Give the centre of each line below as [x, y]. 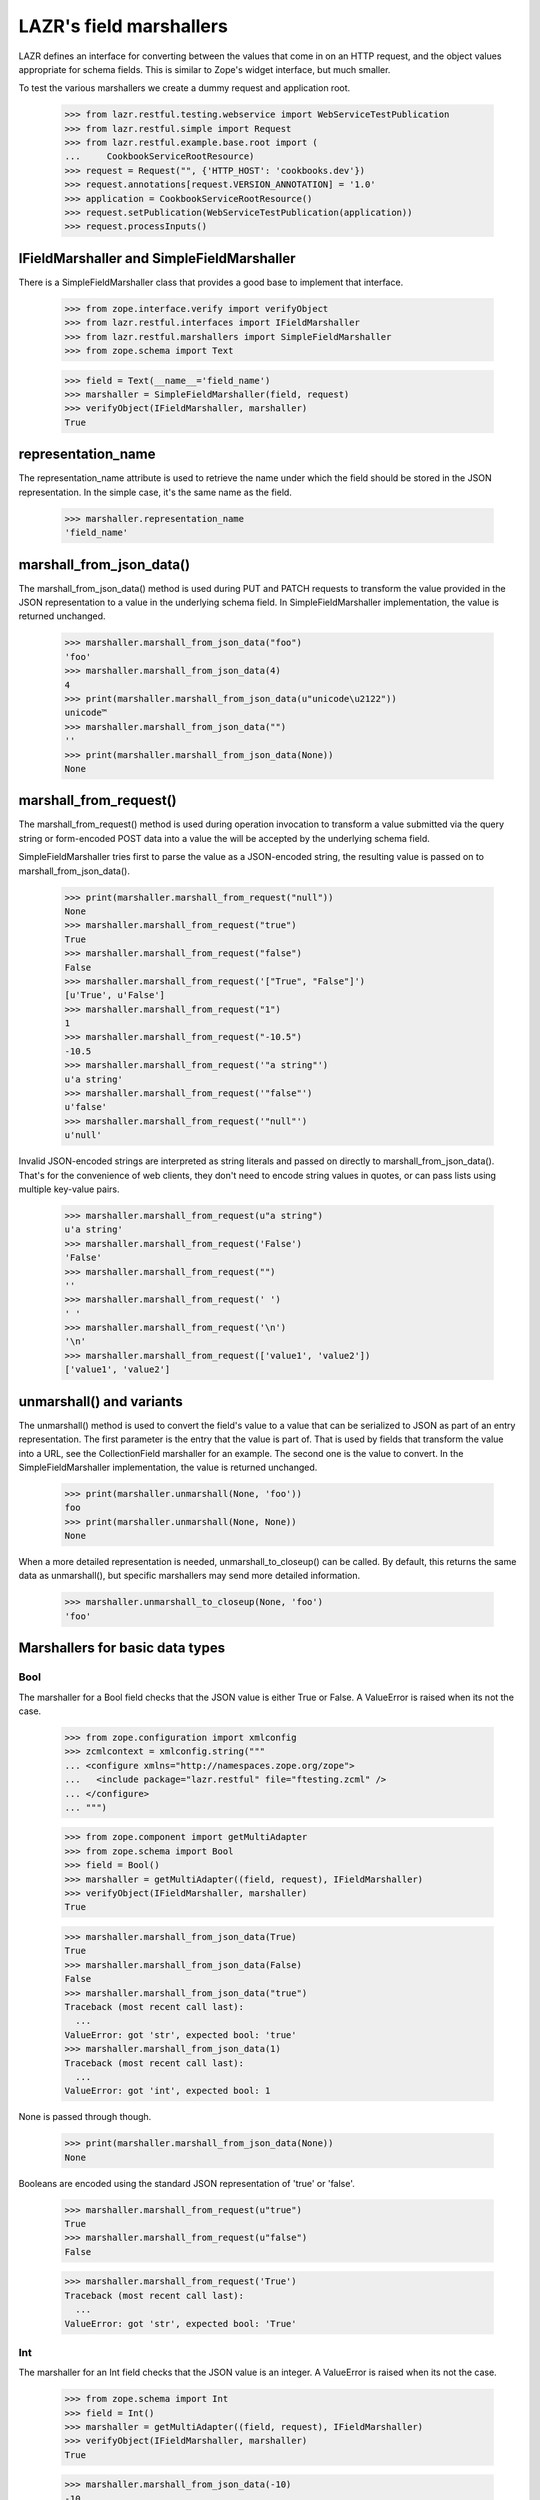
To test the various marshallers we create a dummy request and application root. [184, 88]
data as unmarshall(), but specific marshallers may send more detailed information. [189, 1576]
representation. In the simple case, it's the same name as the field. [155, 492]
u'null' [83, 1135]
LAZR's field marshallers [123, 26]
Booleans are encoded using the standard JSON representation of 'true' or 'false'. [186, 2183]
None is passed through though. [85, 2117]
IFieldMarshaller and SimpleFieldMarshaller [157, 258]
